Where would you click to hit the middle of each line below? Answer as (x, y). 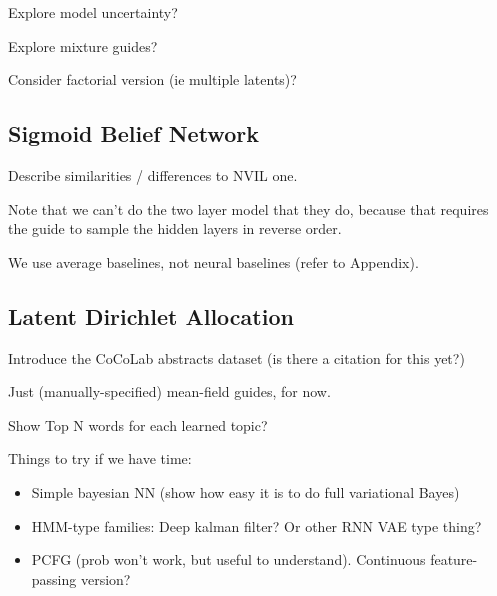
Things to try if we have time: (100, 458)
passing (54, 578)
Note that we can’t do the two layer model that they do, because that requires (248, 208)
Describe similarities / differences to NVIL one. (153, 174)
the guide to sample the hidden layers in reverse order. (175, 228)
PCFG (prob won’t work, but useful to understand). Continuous (228, 559)
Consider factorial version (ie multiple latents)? (152, 79)
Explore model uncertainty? (93, 12)
